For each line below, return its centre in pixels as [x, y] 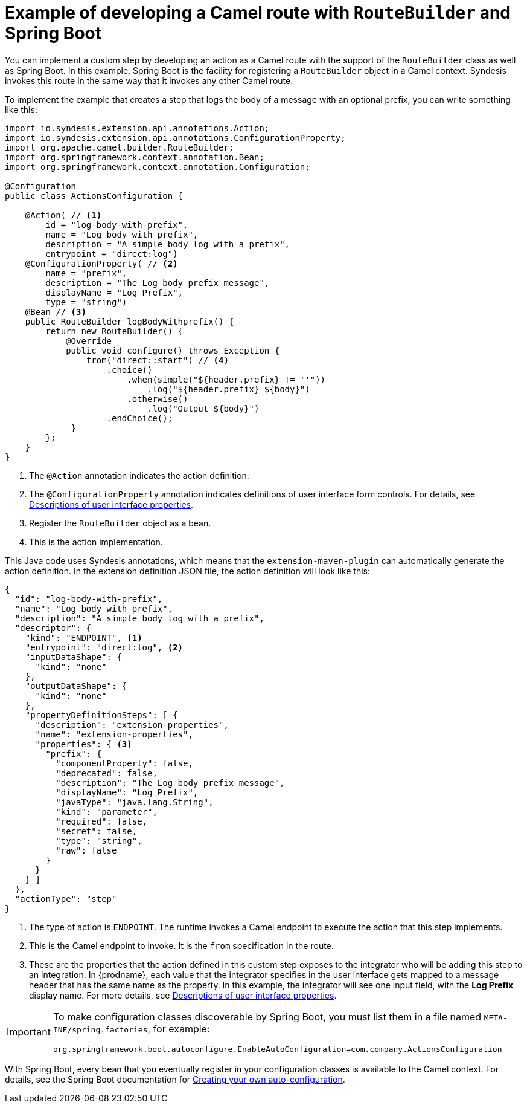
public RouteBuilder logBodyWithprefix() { [129, 321]
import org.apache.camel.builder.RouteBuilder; [120, 147]
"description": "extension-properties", [132, 724]
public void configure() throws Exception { [173, 350]
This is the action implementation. [96, 542]
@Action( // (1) [63, 215]
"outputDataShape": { [76, 686]
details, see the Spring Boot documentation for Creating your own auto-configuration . [175, 1079]
